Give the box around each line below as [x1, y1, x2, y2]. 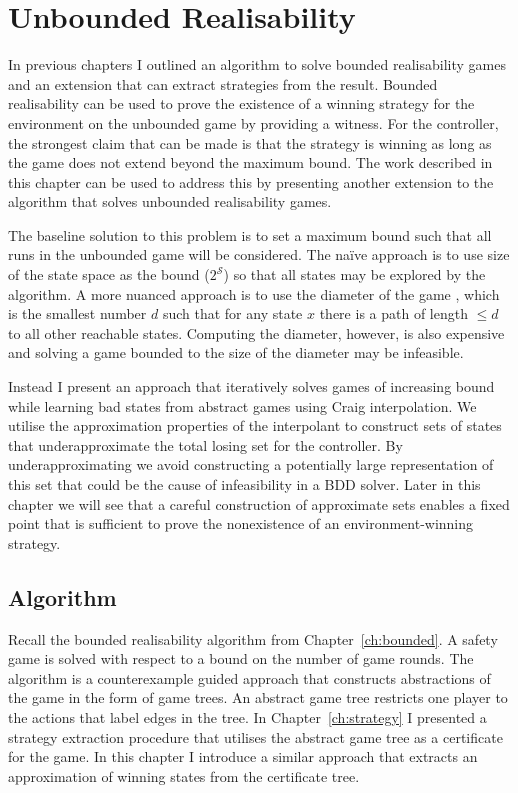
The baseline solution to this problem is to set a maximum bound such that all [8, 224, 492, 245]
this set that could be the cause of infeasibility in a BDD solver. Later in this [8, 474, 481, 494]
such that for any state [162, 303, 303, 324]
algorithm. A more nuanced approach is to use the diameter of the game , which [8, 283, 500, 304]
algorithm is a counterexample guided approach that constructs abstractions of [8, 667, 491, 688]
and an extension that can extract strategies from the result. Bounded [8, 73, 438, 94]
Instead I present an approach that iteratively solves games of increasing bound [8, 376, 495, 397]
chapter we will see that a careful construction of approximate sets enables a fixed [8, 493, 510, 514]
